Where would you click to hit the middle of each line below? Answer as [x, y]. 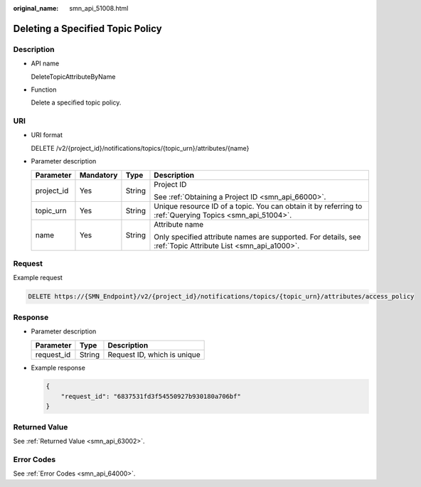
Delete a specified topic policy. [76, 102]
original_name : [36, 8]
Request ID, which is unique [154, 354]
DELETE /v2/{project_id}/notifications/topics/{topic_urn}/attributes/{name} [140, 148]
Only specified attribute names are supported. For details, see [257, 237]
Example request [38, 278]
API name [45, 63]
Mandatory [98, 175]
